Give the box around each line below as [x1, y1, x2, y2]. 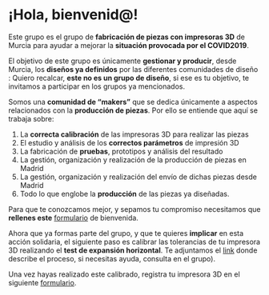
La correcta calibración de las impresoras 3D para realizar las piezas [19, 130, 250, 139]
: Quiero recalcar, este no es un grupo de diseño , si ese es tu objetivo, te [8, 73, 250, 82]
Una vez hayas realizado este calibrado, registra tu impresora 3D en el [8, 269, 240, 279]
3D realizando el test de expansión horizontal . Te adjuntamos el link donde [8, 245, 258, 255]
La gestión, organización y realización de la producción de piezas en [19, 154, 247, 165]
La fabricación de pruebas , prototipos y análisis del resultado [19, 146, 223, 156]
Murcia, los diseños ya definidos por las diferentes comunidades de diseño [8, 64, 259, 74]
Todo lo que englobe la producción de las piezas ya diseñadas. [19, 189, 230, 198]
